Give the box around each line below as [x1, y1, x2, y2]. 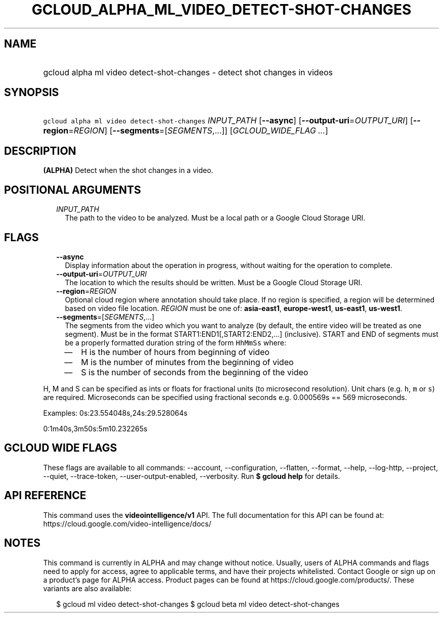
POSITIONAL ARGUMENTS [4, 183, 141, 196]
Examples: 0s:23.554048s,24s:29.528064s [43, 408, 188, 417]
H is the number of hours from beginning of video [81, 346, 270, 357]
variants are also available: [43, 584, 131, 593]
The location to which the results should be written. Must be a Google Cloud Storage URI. [65, 278, 363, 287]
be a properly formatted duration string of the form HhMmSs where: [65, 338, 286, 347]
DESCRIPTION [4, 144, 76, 157]
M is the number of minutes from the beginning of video [81, 357, 294, 367]
